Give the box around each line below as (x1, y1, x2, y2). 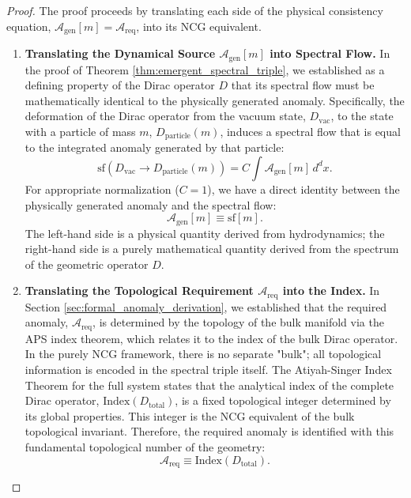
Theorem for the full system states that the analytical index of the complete (25, 376, 394, 393)
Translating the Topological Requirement (25, 282, 254, 299)
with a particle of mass (25, 123, 136, 139)
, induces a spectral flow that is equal (220, 123, 401, 139)
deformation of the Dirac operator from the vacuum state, (25, 108, 306, 124)
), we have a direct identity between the (207, 180, 400, 197)
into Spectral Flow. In (270, 45, 390, 62)
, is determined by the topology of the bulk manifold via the (92, 314, 384, 330)
